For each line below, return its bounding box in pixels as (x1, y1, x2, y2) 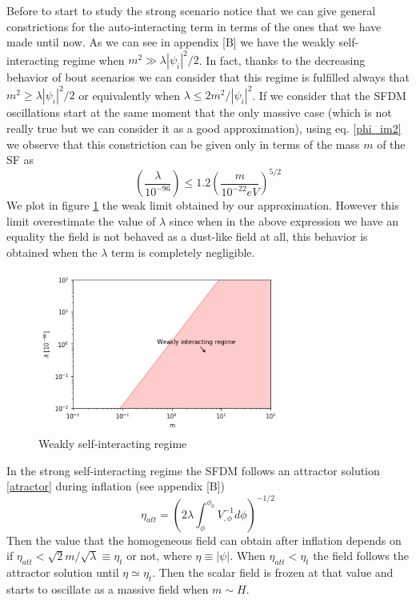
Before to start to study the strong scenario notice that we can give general (6, 2, 376, 18)
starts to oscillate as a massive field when (6, 580, 209, 597)
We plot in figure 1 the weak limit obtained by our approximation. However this (6, 197, 399, 214)
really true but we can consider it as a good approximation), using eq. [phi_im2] (6, 119, 402, 136)
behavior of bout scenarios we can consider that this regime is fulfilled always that (6, 69, 410, 86)
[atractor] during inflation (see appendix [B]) (6, 478, 226, 494)
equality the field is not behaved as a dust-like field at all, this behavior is (6, 228, 368, 245)
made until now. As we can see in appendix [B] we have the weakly (6, 34, 335, 50)
